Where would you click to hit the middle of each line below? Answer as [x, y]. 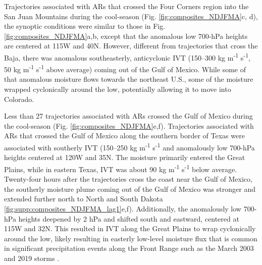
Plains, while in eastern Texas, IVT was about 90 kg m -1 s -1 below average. [121, 168]
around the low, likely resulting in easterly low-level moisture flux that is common [131, 238]
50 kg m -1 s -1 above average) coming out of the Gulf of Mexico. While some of [125, 68]
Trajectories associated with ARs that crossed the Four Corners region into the [126, 6]
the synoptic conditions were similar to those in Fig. [85, 26]
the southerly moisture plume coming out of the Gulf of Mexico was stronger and [130, 189]
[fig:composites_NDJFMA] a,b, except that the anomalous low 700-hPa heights [126, 36]
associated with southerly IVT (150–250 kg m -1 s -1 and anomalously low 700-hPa [129, 147]
